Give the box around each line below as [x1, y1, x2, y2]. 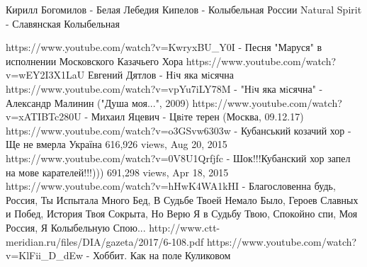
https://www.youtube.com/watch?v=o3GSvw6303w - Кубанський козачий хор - [6, 123, 351, 137]
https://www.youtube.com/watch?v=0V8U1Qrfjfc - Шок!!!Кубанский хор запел [6, 150, 351, 165]
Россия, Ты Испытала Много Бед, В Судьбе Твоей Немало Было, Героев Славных [6, 192, 358, 207]
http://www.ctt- [149, 220, 220, 234]
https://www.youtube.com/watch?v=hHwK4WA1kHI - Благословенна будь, [6, 178, 336, 193]
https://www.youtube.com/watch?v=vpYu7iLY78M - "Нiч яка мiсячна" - [6, 81, 323, 96]
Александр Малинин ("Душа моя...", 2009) [6, 95, 189, 110]
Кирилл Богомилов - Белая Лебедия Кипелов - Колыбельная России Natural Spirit [6, 2, 362, 16]
